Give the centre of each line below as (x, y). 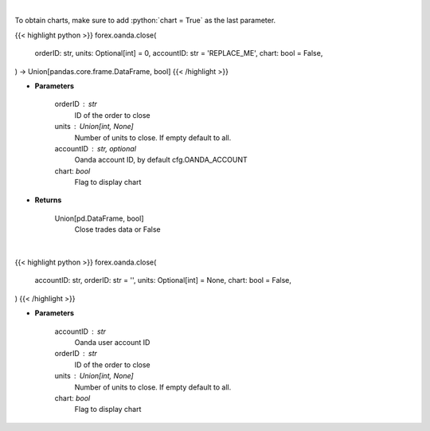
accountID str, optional (96, 148)
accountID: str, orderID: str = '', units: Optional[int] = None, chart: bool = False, (163, 280)
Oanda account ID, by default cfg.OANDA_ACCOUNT (161, 160)
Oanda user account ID (112, 342)
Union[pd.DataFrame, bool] (99, 218)
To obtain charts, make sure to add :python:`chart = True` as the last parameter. (145, 21)
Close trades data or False (117, 229)
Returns (48, 200)
